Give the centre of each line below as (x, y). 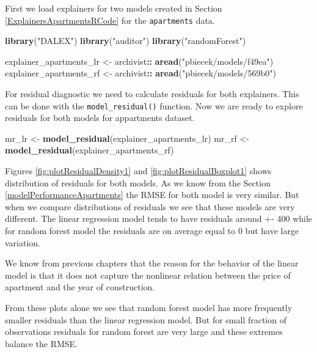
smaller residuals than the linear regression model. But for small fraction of (146, 319)
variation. (23, 242)
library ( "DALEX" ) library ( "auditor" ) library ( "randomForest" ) (126, 41)
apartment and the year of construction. (80, 287)
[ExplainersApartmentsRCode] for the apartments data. (110, 20)
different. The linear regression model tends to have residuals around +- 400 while (159, 218)
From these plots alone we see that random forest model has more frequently (149, 307)
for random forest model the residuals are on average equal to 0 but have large (152, 231)
